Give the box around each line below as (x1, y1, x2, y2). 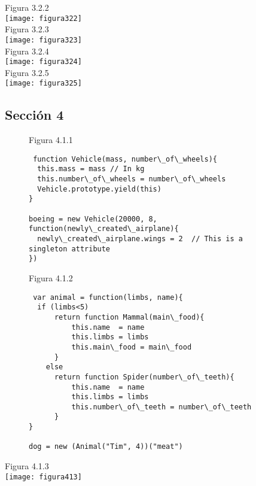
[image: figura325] (5, 79, 82, 88)
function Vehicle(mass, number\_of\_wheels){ (33, 154, 217, 163)
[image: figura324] (5, 57, 82, 66)
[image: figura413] (5, 472, 82, 481)
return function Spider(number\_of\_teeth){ (54, 372, 234, 381)
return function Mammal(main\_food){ (54, 312, 205, 321)
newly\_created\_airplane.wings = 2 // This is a (37, 235, 243, 244)
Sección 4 (5, 105, 64, 124)
